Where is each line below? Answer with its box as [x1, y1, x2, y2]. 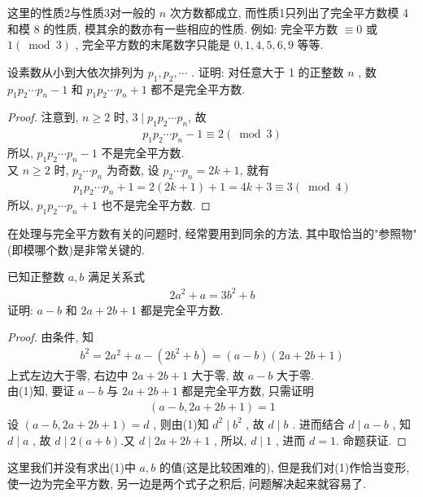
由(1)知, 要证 [7, 382, 75, 399]
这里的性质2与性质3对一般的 [7, 4, 155, 20]
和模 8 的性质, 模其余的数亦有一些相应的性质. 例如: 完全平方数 [7, 20, 338, 37]
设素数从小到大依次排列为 [7, 63, 144, 80]
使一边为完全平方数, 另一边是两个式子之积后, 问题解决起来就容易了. [7, 474, 366, 491]
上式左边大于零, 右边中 [7, 366, 129, 383]
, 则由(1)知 [153, 415, 209, 432]
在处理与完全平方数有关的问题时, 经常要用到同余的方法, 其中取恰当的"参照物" [7, 225, 417, 242]
